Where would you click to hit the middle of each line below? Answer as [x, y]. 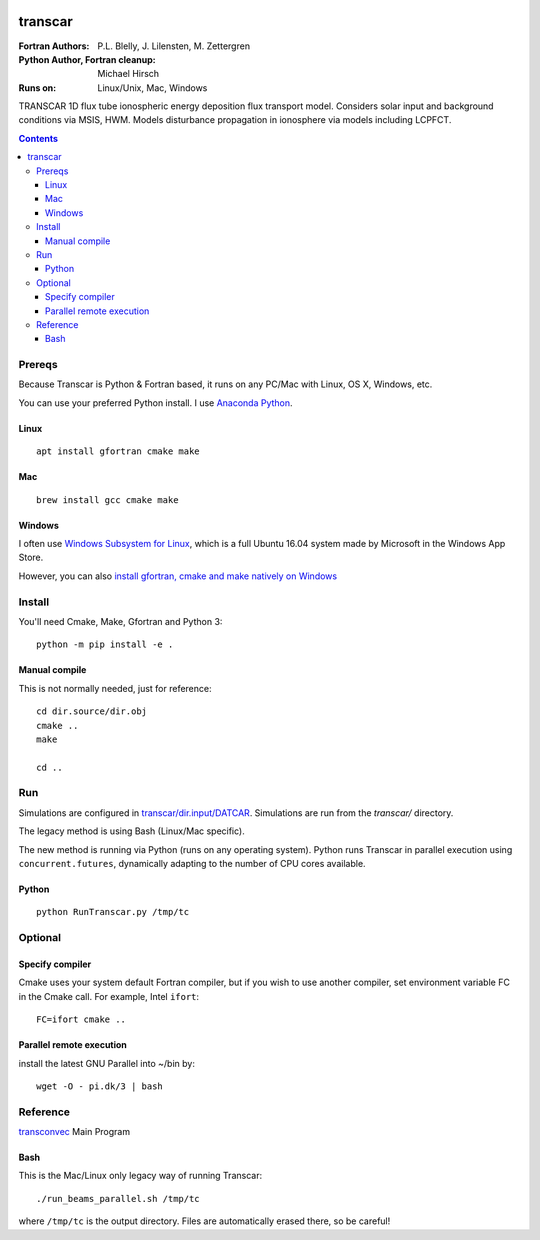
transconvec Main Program [74, 1132]
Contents [38, 138]
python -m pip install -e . [105, 644]
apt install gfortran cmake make [118, 451]
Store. [31, 557]
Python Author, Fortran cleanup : [87, 59]
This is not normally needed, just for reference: [115, 688]
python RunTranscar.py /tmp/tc [113, 912]
